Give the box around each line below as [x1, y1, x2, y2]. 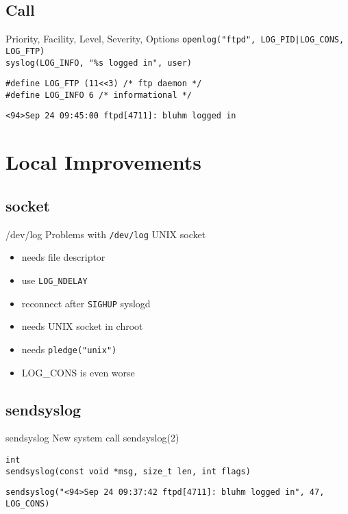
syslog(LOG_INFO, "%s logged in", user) [5, 57, 192, 68]
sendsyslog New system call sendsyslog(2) [5, 431, 179, 445]
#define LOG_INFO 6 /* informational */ [5, 90, 192, 100]
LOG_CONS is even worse [21, 365, 135, 379]
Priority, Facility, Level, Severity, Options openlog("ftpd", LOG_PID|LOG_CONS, [5, 31, 345, 46]
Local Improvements [5, 148, 202, 176]
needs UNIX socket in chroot [21, 319, 143, 333]
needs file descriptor [21, 250, 105, 264]
